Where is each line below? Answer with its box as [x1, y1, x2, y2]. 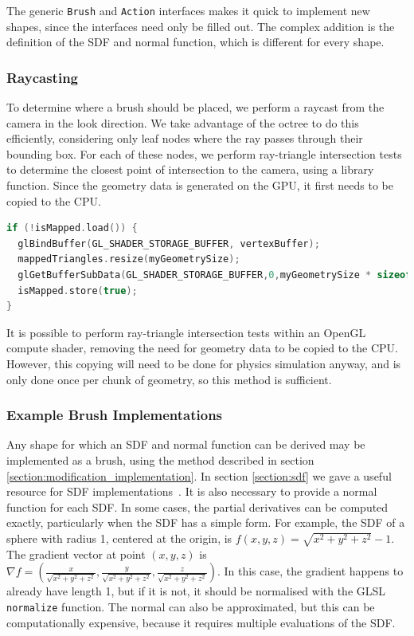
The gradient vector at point [6, 545, 146, 562]
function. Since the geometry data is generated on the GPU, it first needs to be [6, 177, 393, 194]
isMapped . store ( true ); [18, 285, 138, 296]
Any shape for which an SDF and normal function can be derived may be [6, 436, 365, 453]
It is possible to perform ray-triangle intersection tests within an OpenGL [6, 324, 366, 340]
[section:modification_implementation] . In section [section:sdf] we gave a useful [6, 467, 392, 484]
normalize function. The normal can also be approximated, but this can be [6, 598, 375, 614]
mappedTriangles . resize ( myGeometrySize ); [18, 253, 240, 265]
